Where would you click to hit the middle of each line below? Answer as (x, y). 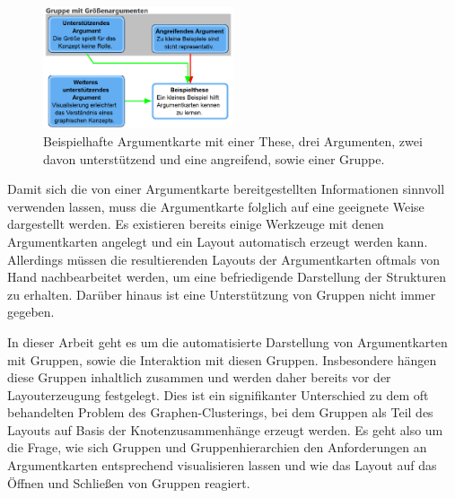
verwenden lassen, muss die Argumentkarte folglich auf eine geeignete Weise (216, 206)
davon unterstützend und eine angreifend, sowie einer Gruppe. (214, 158)
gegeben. (31, 312)
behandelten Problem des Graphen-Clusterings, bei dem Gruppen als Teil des (220, 412)
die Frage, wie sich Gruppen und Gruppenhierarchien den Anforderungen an (217, 447)
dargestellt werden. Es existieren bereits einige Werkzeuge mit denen (196, 224)
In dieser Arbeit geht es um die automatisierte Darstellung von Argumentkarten (227, 341)
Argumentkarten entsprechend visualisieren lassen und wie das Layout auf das (222, 465)
